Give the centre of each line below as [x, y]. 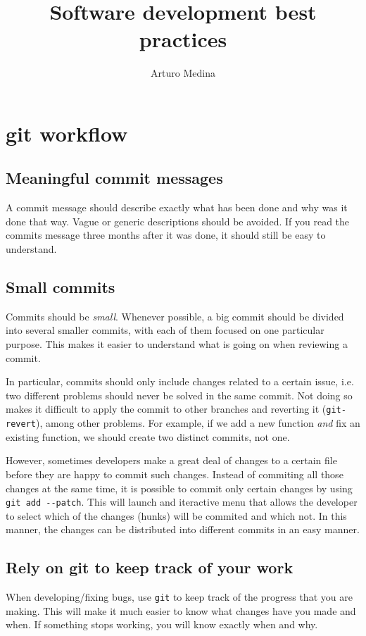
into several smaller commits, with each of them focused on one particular [165, 330]
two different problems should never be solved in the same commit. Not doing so [179, 395]
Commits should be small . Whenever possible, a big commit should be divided [175, 316]
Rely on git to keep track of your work [150, 567]
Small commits [61, 287]
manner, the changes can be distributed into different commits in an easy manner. [183, 529]
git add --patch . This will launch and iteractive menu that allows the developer [182, 502]
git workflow [67, 133]
